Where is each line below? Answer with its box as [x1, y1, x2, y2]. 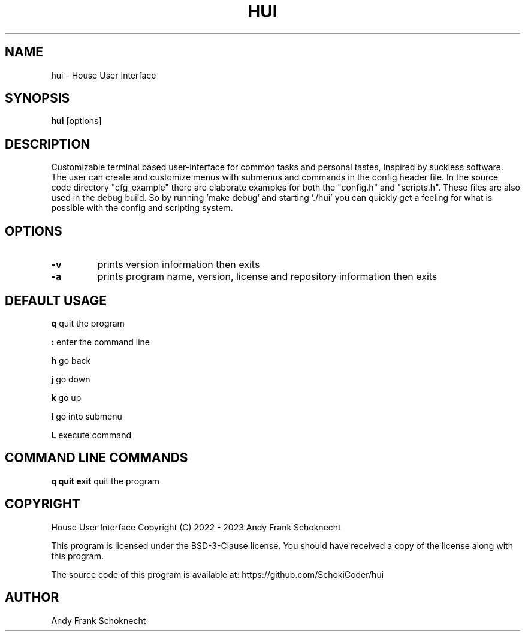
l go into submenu [51, 411, 122, 421]
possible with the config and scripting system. [51, 203, 233, 213]
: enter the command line [51, 336, 150, 347]
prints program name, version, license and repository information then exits [97, 270, 437, 283]
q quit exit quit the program [51, 475, 160, 486]
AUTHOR [5, 590, 59, 605]
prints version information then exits [97, 258, 260, 271]
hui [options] [51, 116, 102, 126]
